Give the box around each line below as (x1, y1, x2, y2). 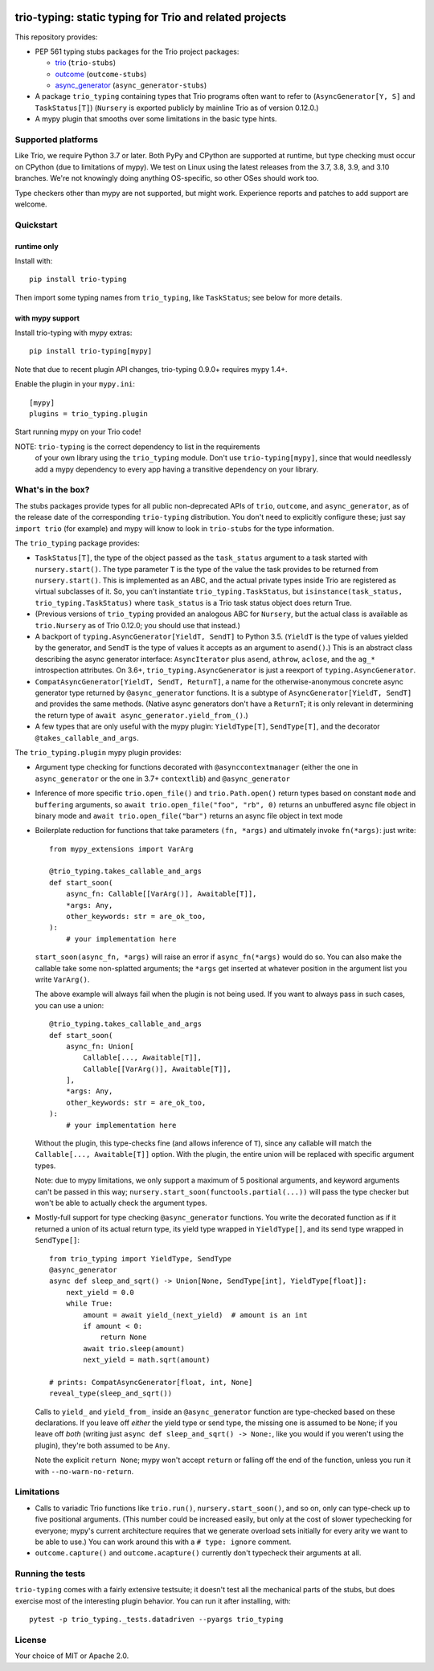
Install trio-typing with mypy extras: (14, 328, 133, 337)
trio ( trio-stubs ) (55, 58, 117, 67)
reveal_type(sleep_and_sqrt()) (49, 1389, 173, 1398)
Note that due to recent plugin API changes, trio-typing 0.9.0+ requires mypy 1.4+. (14, 364, 289, 374)
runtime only (14, 241, 59, 251)
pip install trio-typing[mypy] (29, 346, 153, 356)
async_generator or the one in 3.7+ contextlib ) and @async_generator (35, 774, 291, 783)
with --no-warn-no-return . (35, 1466, 134, 1476)
